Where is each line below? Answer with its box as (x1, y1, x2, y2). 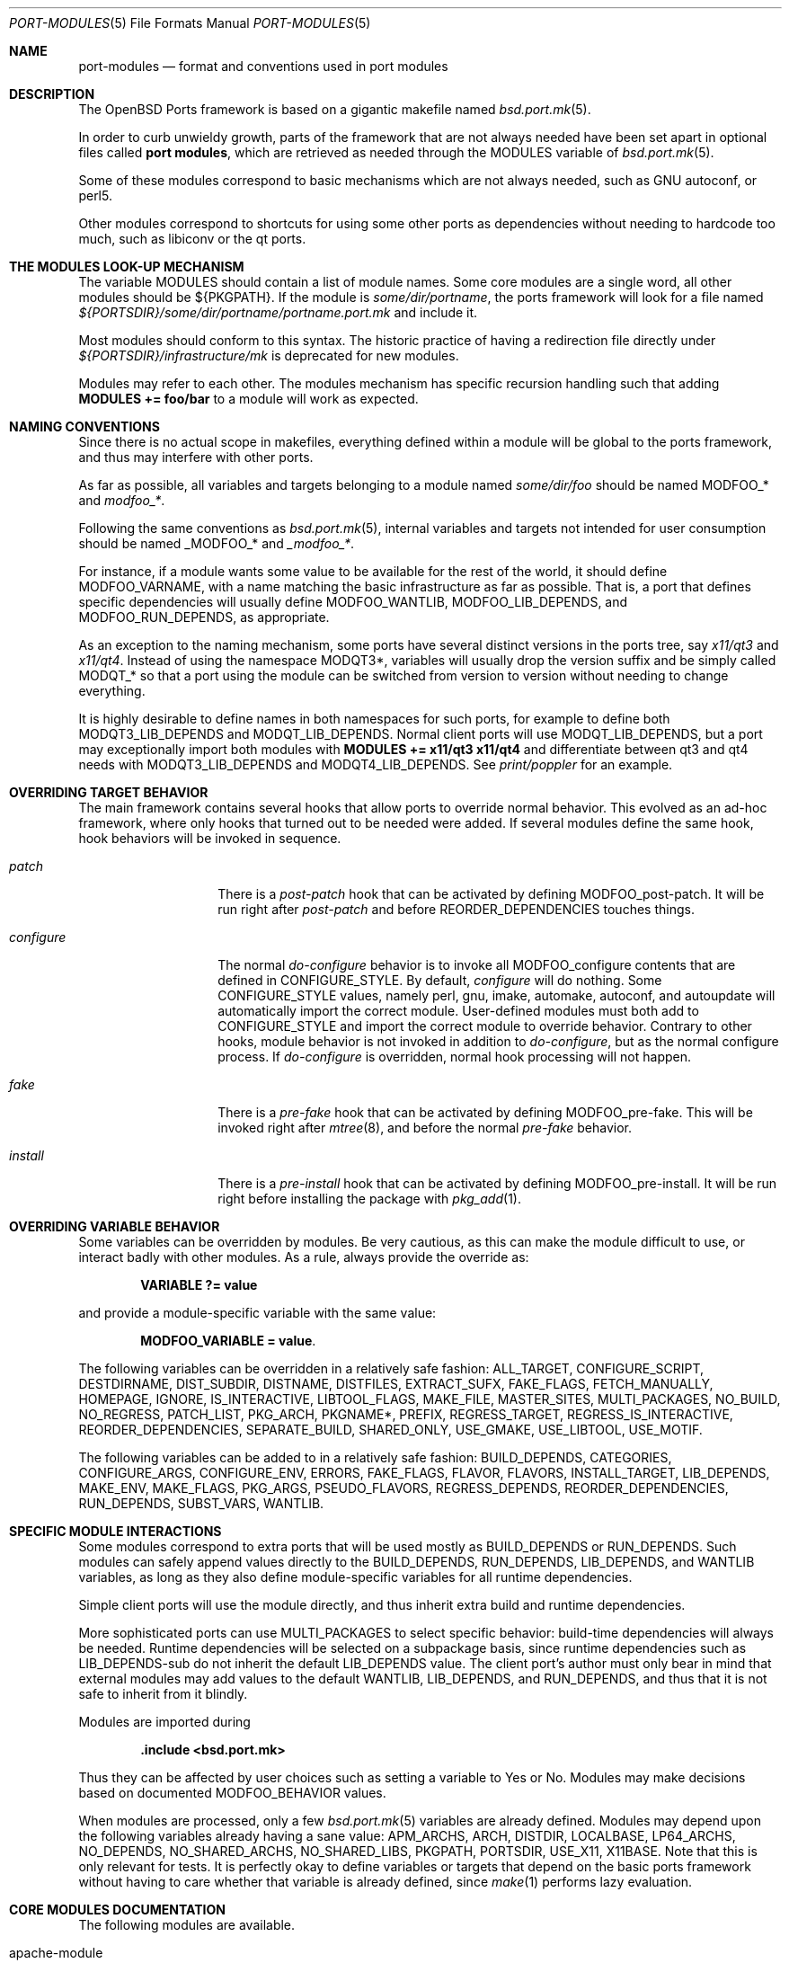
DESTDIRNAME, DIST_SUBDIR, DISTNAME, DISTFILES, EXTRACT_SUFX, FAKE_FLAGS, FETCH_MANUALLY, (78, 1376, 714, 1391)
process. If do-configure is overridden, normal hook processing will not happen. (217, 1049, 691, 1064)
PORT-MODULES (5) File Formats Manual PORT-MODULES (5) (9, 15, 371, 31)
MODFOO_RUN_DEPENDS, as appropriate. (78, 609, 330, 625)
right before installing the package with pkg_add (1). (217, 1191, 521, 1206)
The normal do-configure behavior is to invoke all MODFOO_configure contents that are (217, 957, 736, 973)
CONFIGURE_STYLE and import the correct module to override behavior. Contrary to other (217, 1018, 752, 1034)
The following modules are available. (78, 1917, 296, 1932)
